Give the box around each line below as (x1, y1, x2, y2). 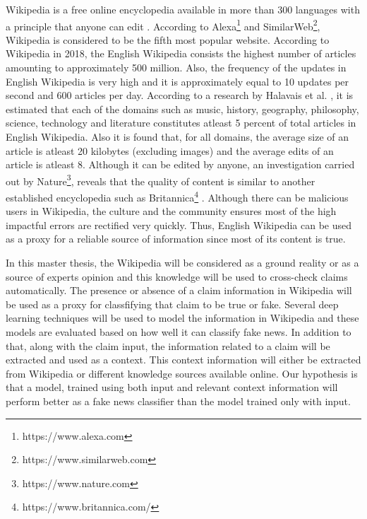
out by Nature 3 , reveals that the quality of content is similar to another (6, 171, 315, 188)
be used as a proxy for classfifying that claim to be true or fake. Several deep (6, 296, 339, 311)
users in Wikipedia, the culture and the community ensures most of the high (6, 204, 337, 218)
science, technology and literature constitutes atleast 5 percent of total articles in (6, 115, 356, 130)
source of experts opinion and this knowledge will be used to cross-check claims (6, 269, 348, 284)
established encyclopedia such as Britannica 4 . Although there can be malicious (6, 188, 349, 204)
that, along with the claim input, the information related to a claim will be (6, 338, 330, 353)
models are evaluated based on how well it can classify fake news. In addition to (6, 325, 351, 339)
